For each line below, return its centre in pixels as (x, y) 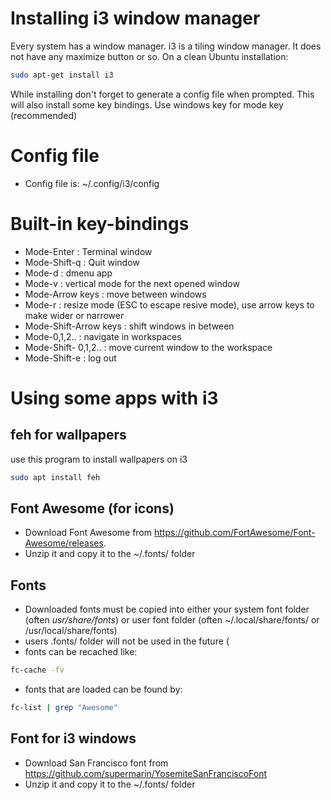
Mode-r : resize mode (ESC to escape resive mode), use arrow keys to (169, 304)
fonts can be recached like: (81, 652)
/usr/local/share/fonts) (71, 631)
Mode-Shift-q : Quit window (82, 262)
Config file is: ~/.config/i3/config (92, 183)
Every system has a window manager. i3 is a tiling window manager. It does (166, 46)
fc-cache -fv (37, 670)
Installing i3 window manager (135, 18)
